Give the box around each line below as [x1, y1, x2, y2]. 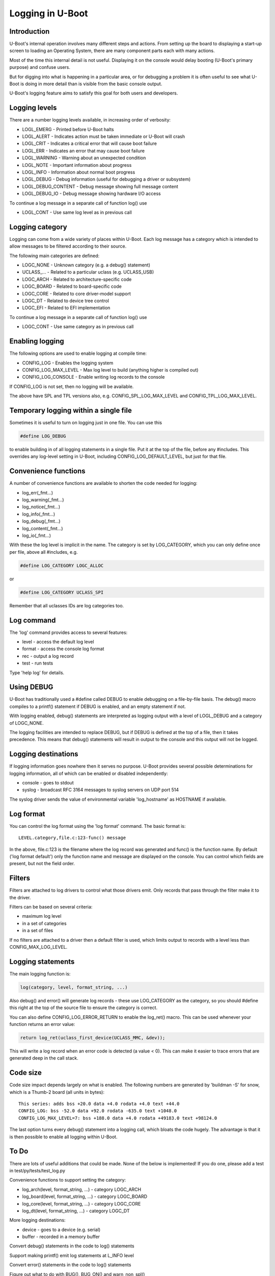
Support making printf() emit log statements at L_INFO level [9, 1252, 134, 1258]
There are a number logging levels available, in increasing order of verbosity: [9, 117, 171, 123]
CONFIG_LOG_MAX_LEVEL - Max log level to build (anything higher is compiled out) [22, 366, 199, 373]
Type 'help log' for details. [9, 669, 65, 676]
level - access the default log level [22, 639, 94, 645]
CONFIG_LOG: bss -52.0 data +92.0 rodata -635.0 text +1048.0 [18, 1108, 177, 1114]
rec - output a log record [22, 653, 74, 659]
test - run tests [22, 660, 53, 666]
